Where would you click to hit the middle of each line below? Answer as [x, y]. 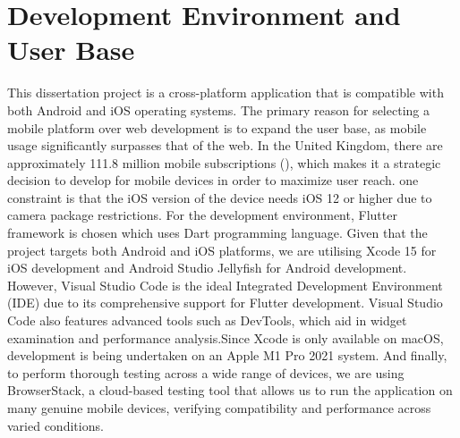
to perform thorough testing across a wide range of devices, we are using [206, 372]
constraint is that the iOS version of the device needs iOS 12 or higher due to [220, 197]
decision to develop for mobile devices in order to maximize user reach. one [213, 180]
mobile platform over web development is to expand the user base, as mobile [217, 127]
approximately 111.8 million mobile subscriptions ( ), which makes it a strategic [224, 162]
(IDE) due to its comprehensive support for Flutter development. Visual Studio [225, 303]
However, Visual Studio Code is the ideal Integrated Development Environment [225, 285]
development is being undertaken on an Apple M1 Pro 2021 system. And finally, [227, 355]
